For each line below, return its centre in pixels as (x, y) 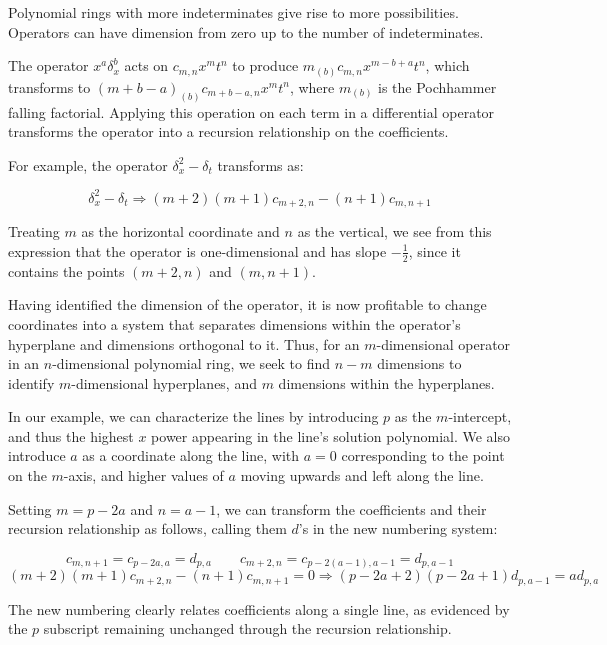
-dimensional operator (443, 343)
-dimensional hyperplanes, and (164, 382)
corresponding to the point (423, 455)
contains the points (66, 270)
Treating (34, 231)
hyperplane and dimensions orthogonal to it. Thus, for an (184, 343)
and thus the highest (71, 435)
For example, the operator (88, 164)
